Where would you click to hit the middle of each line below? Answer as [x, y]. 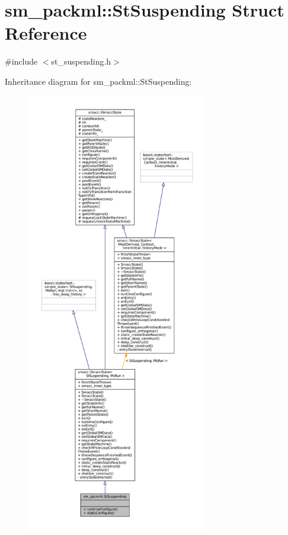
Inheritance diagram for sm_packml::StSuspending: [98, 81]
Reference [46, 33]
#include [21, 61]
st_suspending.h [81, 61]
